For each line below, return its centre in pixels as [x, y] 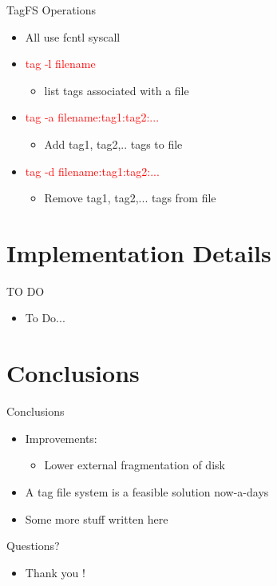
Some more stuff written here [97, 518]
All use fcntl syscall [73, 36]
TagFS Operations [51, 10]
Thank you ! [55, 572]
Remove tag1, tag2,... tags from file [130, 198]
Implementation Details [139, 252]
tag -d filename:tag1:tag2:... [92, 171]
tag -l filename [60, 64]
